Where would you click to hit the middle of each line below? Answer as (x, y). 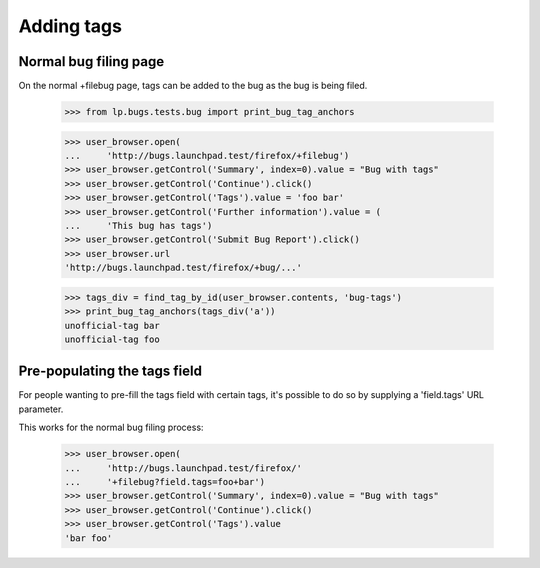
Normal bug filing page (91, 61)
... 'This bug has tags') (138, 225)
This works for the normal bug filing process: (111, 427)
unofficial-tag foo (112, 339)
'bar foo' (88, 538)
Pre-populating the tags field (110, 371)
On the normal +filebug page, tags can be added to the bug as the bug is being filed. (193, 86)
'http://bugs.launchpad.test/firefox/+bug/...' (183, 268)
